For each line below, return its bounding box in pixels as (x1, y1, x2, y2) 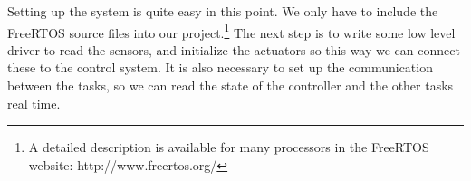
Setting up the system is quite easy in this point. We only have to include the (7, 2, 438, 20)
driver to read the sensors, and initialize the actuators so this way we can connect (7, 40, 460, 59)
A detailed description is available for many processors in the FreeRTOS (28, 138, 429, 157)
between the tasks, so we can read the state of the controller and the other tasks (7, 76, 454, 95)
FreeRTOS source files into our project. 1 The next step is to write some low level (7, 20, 456, 42)
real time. (7, 93, 61, 112)
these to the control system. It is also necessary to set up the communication (7, 58, 433, 77)
